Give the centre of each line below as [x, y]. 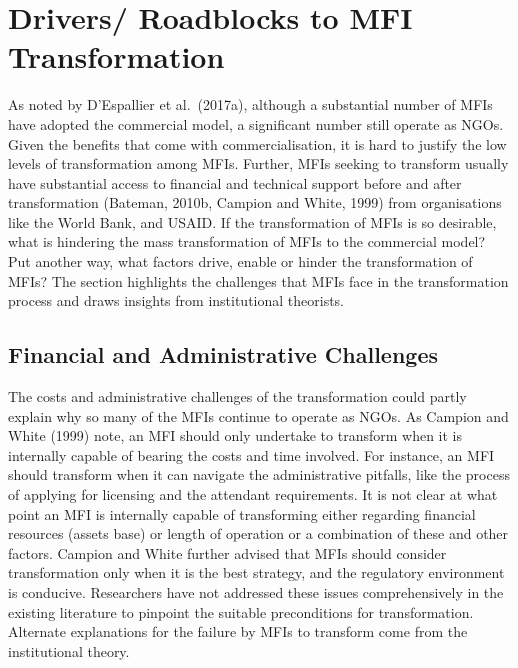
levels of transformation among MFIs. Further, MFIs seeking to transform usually [258, 163]
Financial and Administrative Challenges [223, 354]
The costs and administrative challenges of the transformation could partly [237, 396]
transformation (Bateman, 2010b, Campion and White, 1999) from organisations [255, 202]
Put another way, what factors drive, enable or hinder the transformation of [240, 261]
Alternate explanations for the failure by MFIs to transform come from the [238, 631]
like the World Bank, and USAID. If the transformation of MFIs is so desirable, [252, 221]
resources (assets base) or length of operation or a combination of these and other [258, 533]
